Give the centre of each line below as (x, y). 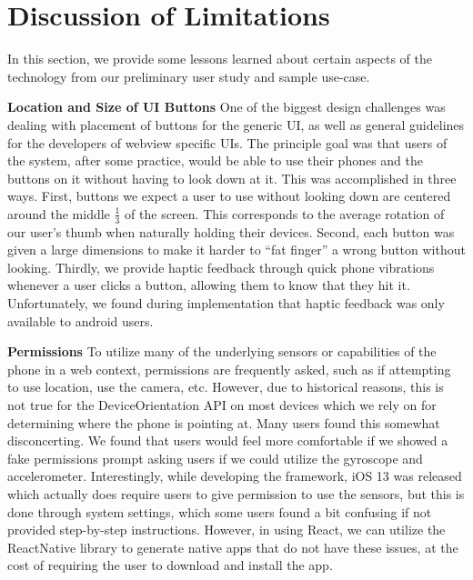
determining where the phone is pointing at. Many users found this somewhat (224, 422)
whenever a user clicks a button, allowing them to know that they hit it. (209, 285)
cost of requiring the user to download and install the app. (170, 565)
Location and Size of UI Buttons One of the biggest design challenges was (226, 107)
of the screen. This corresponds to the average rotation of (285, 213)
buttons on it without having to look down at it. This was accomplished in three (232, 178)
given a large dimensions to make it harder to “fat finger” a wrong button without (236, 250)
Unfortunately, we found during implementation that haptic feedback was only (226, 303)
